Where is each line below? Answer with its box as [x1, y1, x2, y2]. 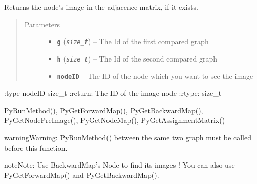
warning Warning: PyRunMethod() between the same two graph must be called [4, 132, 251, 142]
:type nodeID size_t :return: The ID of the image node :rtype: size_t [4, 88, 222, 98]
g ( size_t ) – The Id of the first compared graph [57, 36, 209, 47]
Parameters [24, 18, 60, 29]
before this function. [4, 142, 68, 153]
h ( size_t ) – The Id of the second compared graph [57, 53, 217, 64]
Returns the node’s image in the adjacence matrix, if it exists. [4, 2, 198, 12]
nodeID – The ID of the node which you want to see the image [57, 70, 253, 81]
